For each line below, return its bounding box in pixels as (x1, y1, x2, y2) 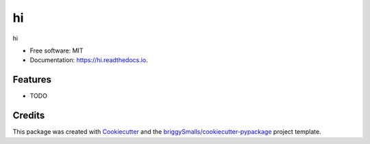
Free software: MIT (29, 46, 84, 55)
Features (12, 74, 51, 85)
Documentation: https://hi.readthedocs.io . (29, 56, 149, 64)
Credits (12, 110, 45, 121)
